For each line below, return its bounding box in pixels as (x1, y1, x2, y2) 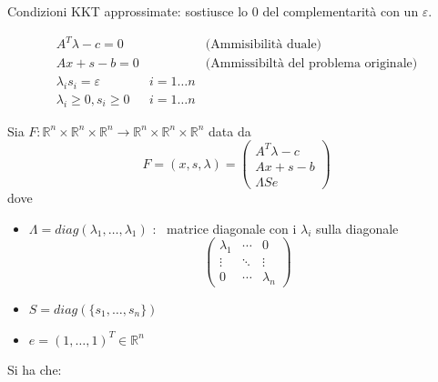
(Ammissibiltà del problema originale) (205, 57, 418, 71)
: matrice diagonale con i (152, 218, 297, 237)
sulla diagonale (316, 218, 399, 237)
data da (208, 121, 251, 140)
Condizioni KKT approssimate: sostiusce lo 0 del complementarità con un (7, 2, 419, 20)
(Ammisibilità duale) (205, 38, 322, 52)
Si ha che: (7, 360, 62, 379)
